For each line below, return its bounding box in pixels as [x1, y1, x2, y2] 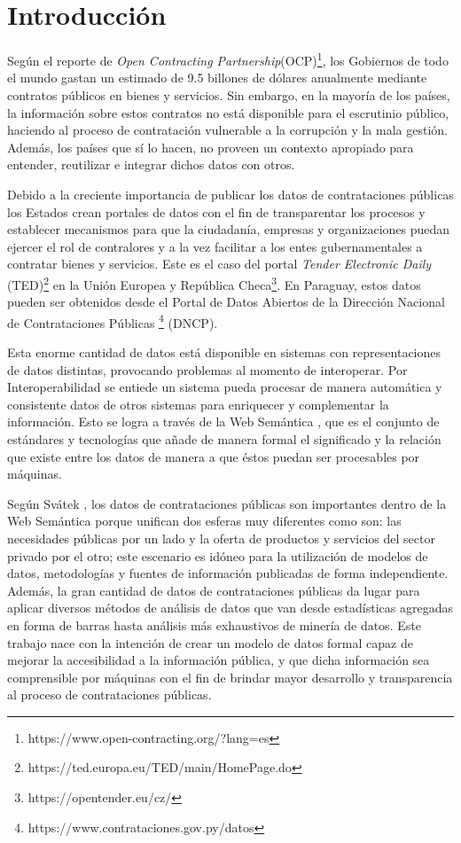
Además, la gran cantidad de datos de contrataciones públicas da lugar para [7, 581, 420, 599]
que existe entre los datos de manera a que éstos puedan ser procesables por [7, 447, 420, 465]
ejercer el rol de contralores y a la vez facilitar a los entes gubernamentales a [7, 237, 423, 255]
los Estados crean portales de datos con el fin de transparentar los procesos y [7, 202, 426, 221]
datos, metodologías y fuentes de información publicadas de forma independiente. [7, 564, 449, 582]
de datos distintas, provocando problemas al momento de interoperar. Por [7, 360, 408, 379]
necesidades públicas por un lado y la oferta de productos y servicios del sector [7, 528, 435, 547]
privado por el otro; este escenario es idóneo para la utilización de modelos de [7, 546, 428, 565]
